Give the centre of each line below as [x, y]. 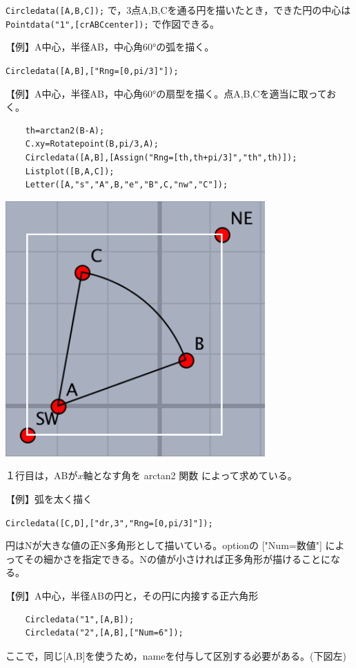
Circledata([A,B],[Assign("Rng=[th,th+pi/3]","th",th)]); [161, 157]
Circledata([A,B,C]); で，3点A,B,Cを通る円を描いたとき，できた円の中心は [178, 10]
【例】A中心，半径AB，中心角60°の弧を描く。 [110, 47]
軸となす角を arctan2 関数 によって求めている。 [190, 475]
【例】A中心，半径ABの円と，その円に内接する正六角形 [132, 595]
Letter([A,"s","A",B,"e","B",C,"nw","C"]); [127, 185]
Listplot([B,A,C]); [70, 171]
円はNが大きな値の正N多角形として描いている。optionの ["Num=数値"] [164, 545]
